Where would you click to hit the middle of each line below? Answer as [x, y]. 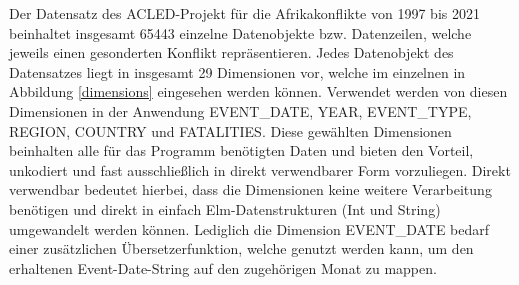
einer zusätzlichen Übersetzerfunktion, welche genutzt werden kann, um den [241, 248]
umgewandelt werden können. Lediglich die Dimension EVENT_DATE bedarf [249, 228]
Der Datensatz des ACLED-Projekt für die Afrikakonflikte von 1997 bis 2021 [244, 13]
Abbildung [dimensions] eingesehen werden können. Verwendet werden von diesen [258, 91]
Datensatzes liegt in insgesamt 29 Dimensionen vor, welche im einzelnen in [237, 71]
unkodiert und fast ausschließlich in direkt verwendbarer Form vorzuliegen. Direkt [260, 169]
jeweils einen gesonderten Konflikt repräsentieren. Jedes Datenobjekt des [231, 52]
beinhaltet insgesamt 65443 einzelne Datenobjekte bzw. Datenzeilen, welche [240, 32]
